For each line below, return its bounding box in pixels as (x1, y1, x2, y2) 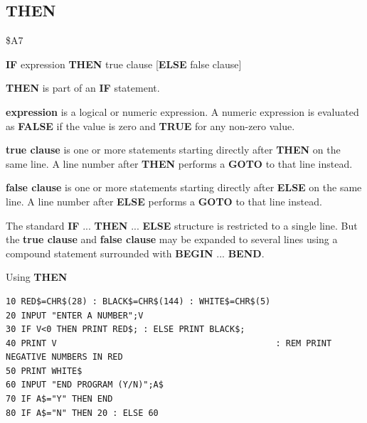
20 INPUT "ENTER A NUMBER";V (6, 310, 144, 321)
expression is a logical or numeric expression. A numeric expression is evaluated (6, 104, 359, 119)
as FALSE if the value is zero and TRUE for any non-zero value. (6, 118, 295, 133)
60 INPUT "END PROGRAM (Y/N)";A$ (6, 380, 164, 390)
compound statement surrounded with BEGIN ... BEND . (6, 245, 265, 260)
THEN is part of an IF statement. (6, 80, 160, 95)
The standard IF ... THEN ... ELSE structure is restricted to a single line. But (6, 218, 358, 232)
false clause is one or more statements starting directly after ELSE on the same (6, 180, 362, 195)
